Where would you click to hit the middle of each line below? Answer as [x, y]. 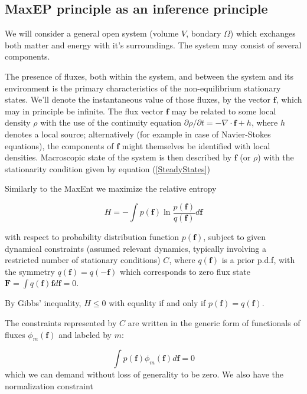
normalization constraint [49, 385]
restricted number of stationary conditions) [83, 260]
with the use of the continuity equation [111, 122]
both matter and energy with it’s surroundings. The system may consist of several [153, 45]
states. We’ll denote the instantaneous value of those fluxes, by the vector [138, 99]
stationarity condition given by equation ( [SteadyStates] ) [107, 168]
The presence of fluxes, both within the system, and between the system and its [149, 76]
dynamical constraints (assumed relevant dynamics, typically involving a [136, 248]
